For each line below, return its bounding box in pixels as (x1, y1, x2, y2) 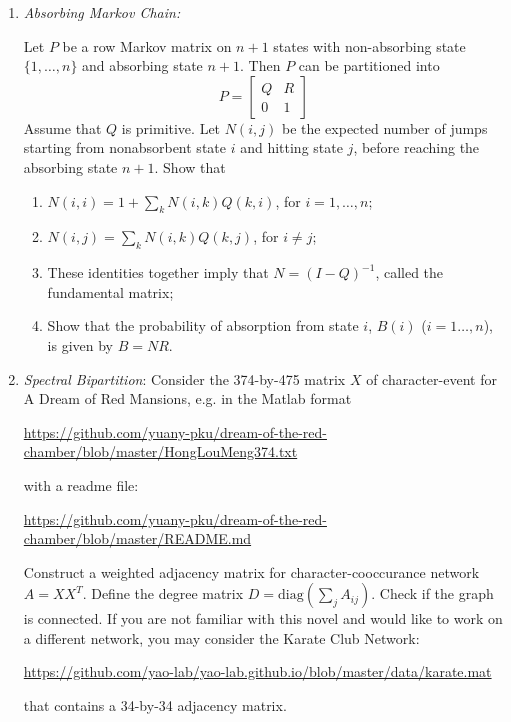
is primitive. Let (121, 117, 221, 138)
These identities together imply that (47, 262, 269, 283)
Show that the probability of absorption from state (47, 315, 359, 336)
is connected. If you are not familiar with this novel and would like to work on (23, 608, 503, 629)
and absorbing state (82, 55, 203, 76)
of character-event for (366, 368, 497, 389)
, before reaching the (353, 137, 480, 158)
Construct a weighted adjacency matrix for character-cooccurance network (23, 561, 480, 582)
